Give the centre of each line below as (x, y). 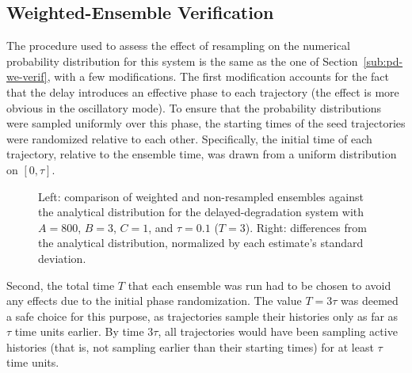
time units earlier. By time (79, 331)
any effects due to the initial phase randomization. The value (154, 301)
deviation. (62, 258)
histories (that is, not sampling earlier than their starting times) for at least (190, 346)
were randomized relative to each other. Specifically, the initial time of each (189, 138)
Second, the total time (61, 285)
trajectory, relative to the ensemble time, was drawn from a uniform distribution (202, 154)
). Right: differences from (306, 227)
